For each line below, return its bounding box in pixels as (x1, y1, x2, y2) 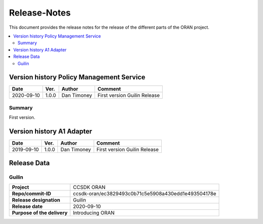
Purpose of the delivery (12, 209, 68, 216)
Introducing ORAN (73, 209, 115, 216)
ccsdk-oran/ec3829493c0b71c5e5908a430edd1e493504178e (73, 190, 217, 197)
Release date (12, 203, 43, 209)
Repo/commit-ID (12, 190, 51, 197)
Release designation (12, 196, 60, 203)
